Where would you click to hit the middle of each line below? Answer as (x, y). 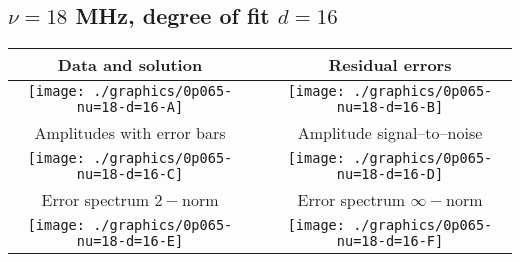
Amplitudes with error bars (130, 133)
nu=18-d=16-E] (130, 241)
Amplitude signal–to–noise (390, 133)
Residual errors (390, 65)
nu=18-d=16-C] (130, 174)
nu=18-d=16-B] (390, 107)
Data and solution (130, 65)
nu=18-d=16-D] (390, 174)
